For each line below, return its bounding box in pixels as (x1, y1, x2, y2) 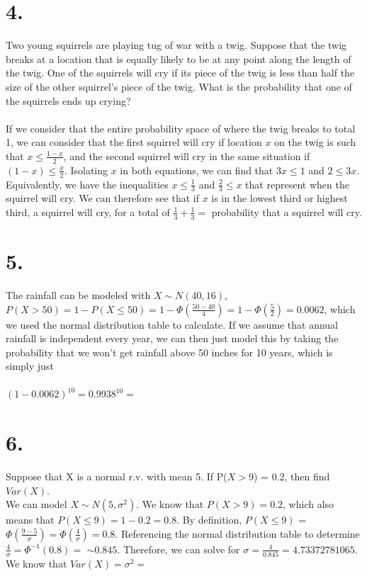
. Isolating (64, 162, 108, 177)
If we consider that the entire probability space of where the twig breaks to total (6, 120, 356, 135)
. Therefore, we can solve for (117, 541, 240, 556)
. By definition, (176, 512, 242, 527)
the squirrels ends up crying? (6, 93, 131, 108)
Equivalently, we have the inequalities (6, 176, 169, 191)
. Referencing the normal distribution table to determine (115, 526, 360, 541)
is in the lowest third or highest (211, 191, 348, 205)
